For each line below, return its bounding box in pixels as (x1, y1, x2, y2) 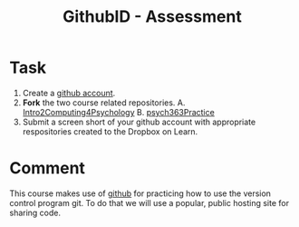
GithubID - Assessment (63, 6, 242, 27)
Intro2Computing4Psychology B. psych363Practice (22, 106, 215, 117)
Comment (9, 158, 86, 179)
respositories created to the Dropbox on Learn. (22, 125, 198, 137)
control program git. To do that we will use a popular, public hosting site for (9, 197, 290, 208)
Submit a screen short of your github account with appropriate (22, 116, 256, 127)
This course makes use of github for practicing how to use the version (9, 188, 272, 199)
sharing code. (9, 207, 62, 218)
